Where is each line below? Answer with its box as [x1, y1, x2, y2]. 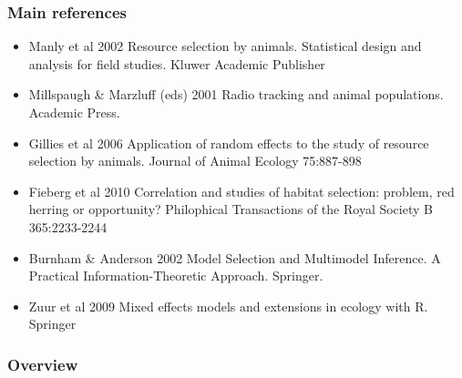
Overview [7, 352, 78, 375]
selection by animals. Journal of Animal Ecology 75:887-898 [28, 151, 362, 170]
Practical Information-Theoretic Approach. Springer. [28, 266, 323, 285]
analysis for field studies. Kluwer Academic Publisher [28, 54, 325, 73]
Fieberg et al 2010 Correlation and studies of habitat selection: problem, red [28, 181, 455, 200]
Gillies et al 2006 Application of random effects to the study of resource [28, 133, 429, 152]
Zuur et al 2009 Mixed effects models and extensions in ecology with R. [28, 296, 428, 315]
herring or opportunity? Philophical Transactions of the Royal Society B [28, 199, 433, 219]
